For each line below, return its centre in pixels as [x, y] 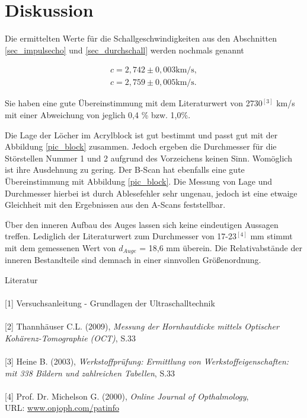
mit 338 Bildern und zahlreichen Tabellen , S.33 [90, 373]
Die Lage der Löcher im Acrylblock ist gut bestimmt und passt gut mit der [141, 134]
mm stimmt [271, 236]
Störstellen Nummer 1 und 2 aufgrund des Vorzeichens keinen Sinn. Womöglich [148, 158]
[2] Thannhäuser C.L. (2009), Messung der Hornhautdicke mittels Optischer [142, 326]
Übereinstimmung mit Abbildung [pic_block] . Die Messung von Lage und [139, 181]
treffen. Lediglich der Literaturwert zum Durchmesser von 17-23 [121, 236]
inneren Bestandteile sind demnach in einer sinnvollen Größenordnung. [133, 260]
